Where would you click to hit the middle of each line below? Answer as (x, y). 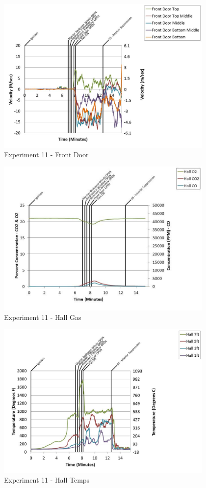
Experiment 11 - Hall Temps (47, 480)
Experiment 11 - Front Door (46, 155)
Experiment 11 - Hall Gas (43, 317)
